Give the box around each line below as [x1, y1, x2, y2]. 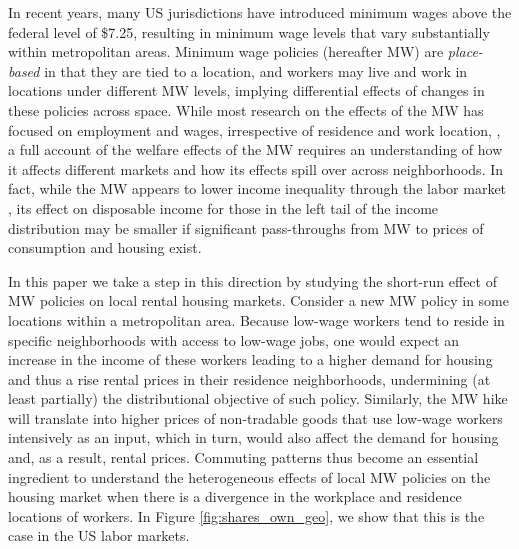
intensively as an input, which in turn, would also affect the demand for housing [8, 427, 499, 448]
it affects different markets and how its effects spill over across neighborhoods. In [8, 158, 504, 179]
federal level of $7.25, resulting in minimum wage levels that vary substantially [8, 21, 490, 42]
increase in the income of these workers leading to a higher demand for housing [8, 349, 493, 370]
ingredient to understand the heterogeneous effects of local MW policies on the [8, 466, 491, 487]
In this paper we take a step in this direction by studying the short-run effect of [8, 270, 497, 291]
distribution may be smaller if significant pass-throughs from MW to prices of [8, 217, 484, 238]
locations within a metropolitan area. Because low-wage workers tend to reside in [8, 309, 505, 330]
